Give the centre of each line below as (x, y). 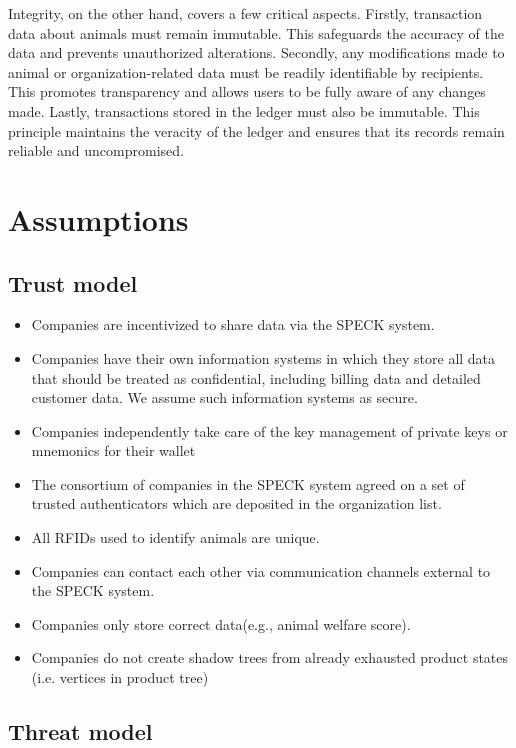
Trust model (73, 282)
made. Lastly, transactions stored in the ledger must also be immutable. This (244, 110)
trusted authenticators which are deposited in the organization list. (236, 503)
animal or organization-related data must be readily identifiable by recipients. (246, 71)
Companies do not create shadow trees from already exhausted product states (270, 657)
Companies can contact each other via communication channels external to (261, 570)
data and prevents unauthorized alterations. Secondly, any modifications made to (256, 52)
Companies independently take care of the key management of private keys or (269, 430)
